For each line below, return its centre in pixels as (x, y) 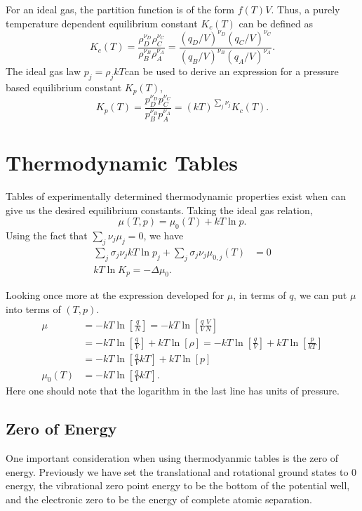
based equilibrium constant (64, 87)
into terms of (33, 308)
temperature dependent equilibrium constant (102, 23)
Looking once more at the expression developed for (115, 295)
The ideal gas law (43, 71)
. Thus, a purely (306, 9)
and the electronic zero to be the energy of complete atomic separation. (159, 499)
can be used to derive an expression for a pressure (232, 71)
